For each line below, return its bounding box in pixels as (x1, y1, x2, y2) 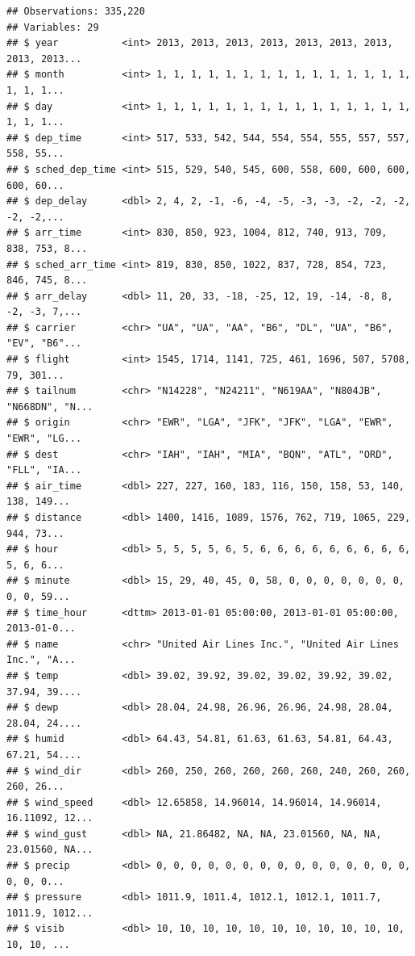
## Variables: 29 (6, 21, 99, 33)
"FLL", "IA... (6, 464, 82, 476)
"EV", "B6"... (6, 338, 82, 350)
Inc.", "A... (6, 654, 76, 666)
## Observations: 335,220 (6, 6, 145, 17)
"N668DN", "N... (6, 400, 93, 413)
